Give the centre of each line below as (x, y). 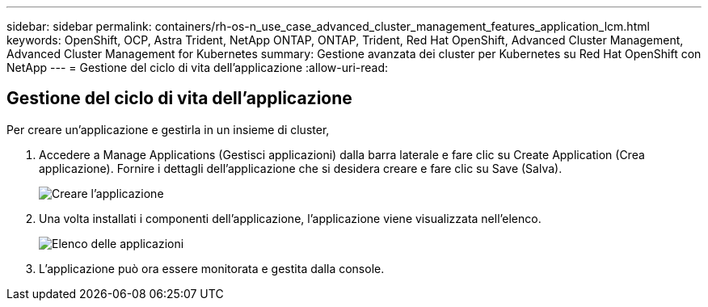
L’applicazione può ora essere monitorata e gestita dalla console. (212, 268)
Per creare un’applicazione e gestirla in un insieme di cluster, (168, 129)
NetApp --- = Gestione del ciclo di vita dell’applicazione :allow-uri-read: (198, 67)
